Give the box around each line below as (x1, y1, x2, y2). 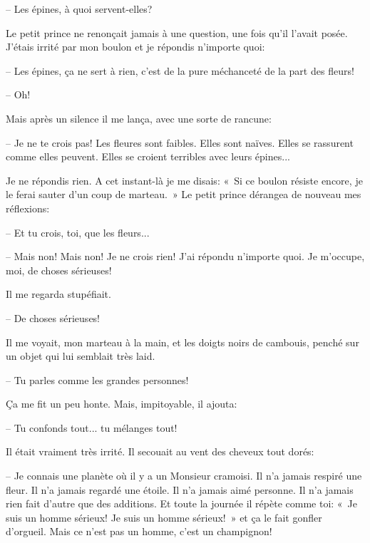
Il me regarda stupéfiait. (6, 286, 111, 301)
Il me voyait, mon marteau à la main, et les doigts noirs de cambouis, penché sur (6, 334, 359, 349)
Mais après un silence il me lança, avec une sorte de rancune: (6, 110, 272, 125)
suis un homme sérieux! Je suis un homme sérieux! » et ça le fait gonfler (6, 510, 322, 524)
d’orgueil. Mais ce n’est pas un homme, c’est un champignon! (6, 524, 272, 539)
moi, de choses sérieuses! (6, 262, 112, 277)
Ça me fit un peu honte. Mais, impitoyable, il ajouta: (6, 396, 237, 411)
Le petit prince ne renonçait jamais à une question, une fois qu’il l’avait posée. (6, 25, 348, 40)
